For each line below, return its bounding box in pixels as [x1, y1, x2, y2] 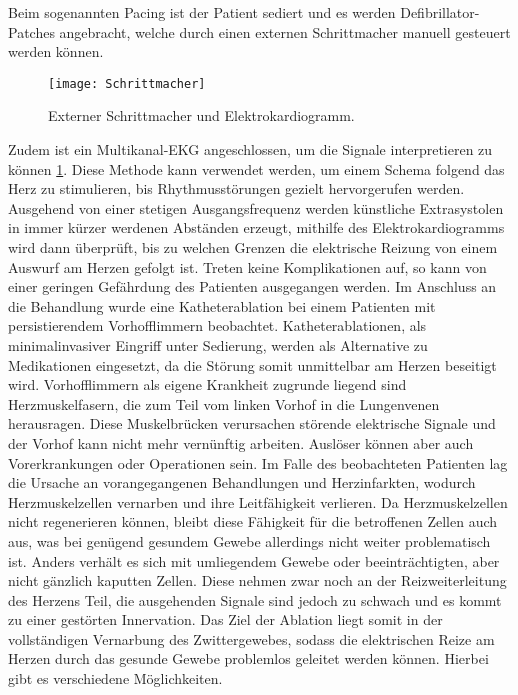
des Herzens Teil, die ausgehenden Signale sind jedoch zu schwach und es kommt [8, 589, 502, 610]
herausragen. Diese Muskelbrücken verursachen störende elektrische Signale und [8, 413, 496, 434]
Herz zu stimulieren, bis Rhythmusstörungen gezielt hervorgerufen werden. [8, 178, 465, 199]
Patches [8, 21, 55, 42]
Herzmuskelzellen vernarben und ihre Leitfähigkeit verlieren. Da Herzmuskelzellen [8, 491, 508, 512]
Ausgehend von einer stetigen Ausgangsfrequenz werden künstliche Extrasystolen [8, 197, 504, 218]
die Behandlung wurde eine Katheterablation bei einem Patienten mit [8, 295, 436, 316]
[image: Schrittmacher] [48, 76, 206, 91]
